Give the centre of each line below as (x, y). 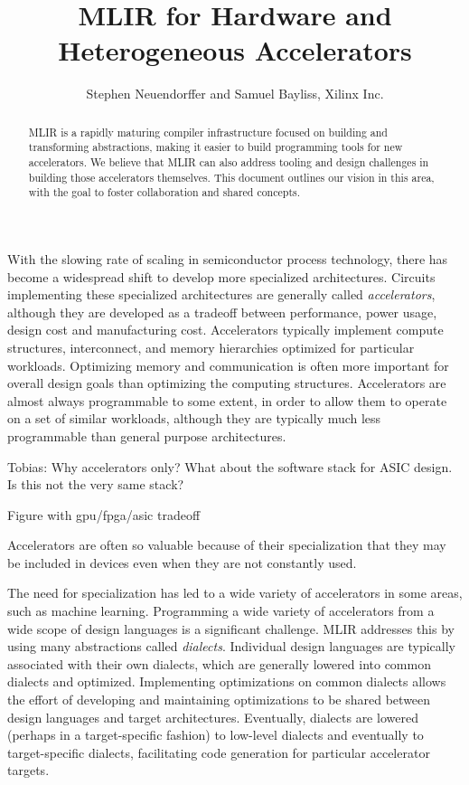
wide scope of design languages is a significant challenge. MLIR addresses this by (231, 628)
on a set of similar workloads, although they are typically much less (194, 418)
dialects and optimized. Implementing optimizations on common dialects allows (227, 681)
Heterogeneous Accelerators (235, 50)
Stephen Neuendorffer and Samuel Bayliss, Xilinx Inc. (235, 94)
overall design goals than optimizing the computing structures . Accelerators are (227, 383)
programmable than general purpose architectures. (147, 435)
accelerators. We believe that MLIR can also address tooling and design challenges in (229, 162)
